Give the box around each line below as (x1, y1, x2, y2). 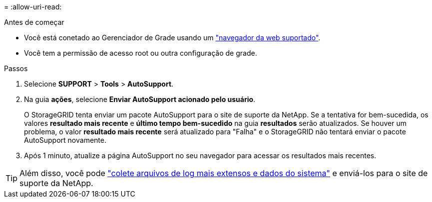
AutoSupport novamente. (24, 136, 106, 144)
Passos (4, 64, 28, 73)
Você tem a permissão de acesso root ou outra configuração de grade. (24, 49, 257, 57)
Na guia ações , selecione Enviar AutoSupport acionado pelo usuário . (24, 95, 256, 103)
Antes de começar (4, 18, 64, 26)
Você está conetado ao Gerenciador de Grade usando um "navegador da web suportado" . (24, 33, 321, 42)
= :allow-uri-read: (4, 2, 62, 11)
